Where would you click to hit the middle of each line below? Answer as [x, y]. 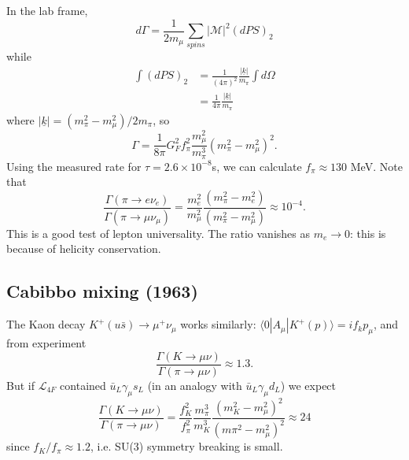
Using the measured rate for [74, 166]
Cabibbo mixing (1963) [102, 291]
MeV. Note [376, 166]
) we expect [308, 385]
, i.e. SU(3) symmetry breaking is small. [187, 446]
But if [20, 385]
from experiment [46, 343]
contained [83, 385]
